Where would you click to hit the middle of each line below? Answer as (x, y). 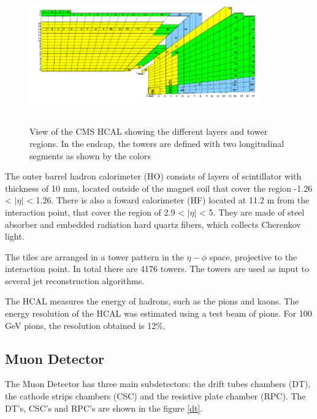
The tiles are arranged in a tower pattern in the (94, 256)
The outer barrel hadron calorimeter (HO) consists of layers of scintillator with (153, 176)
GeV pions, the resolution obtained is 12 (81, 325)
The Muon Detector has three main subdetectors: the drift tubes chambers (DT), (158, 384)
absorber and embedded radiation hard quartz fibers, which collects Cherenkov (153, 224)
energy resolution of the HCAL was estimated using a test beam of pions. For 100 (158, 313)
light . (15, 236)
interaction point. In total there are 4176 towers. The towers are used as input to (157, 269)
